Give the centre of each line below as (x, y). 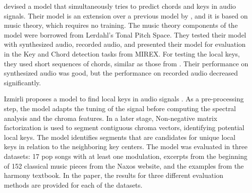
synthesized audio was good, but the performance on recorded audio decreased (121, 73)
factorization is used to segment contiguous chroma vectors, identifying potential (124, 127)
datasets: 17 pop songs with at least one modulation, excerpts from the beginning (126, 156)
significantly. (22, 82)
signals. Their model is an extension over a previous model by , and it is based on (126, 15)
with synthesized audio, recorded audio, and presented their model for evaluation (125, 44)
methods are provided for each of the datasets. (73, 184)
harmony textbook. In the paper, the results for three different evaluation (114, 175)
